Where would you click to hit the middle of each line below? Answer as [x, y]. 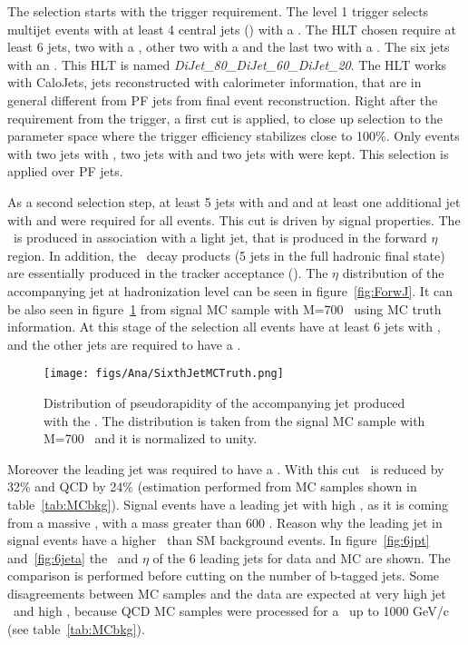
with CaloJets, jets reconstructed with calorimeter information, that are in [214, 82]
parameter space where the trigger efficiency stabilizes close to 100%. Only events [234, 136]
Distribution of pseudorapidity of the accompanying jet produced [224, 402]
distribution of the [393, 273]
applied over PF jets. [65, 171]
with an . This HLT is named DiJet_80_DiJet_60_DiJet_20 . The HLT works [227, 64]
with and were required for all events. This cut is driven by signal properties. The [234, 219]
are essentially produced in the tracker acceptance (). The [168, 273]
